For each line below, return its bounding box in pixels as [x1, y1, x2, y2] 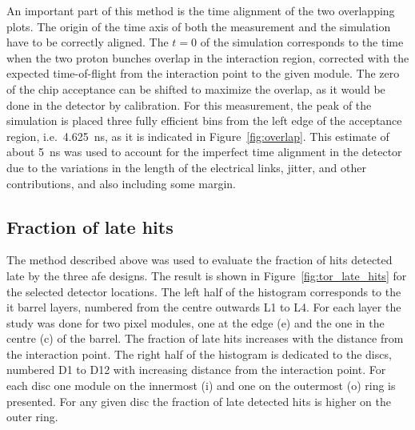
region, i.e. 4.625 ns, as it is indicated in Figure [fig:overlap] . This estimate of [6, 127, 389, 144]
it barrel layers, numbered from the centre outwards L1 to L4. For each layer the [6, 299, 401, 315]
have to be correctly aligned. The [6, 34, 169, 50]
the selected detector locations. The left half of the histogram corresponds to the [6, 283, 401, 299]
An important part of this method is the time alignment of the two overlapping [6, 2, 395, 18]
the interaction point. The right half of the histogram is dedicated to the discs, [6, 345, 392, 362]
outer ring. [6, 408, 58, 425]
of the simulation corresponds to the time [200, 34, 404, 50]
